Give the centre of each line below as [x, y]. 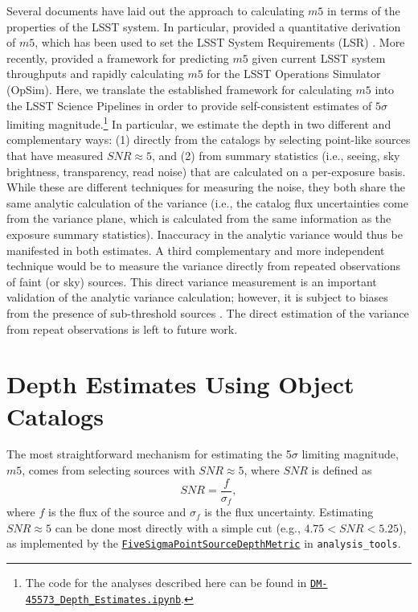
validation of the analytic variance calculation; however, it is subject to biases [197, 297]
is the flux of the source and [117, 512]
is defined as [342, 470]
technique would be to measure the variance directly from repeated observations [204, 266]
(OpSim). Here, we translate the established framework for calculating [179, 89]
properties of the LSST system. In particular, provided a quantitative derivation [204, 26]
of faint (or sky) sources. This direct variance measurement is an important [192, 281]
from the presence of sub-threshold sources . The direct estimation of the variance [208, 312]
